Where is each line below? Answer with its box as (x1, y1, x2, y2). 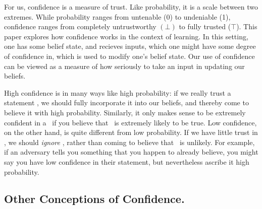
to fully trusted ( (179, 21, 231, 32)
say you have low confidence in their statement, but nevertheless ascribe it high (4, 156, 249, 167)
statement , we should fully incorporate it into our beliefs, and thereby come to (4, 97, 249, 108)
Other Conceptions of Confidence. (4, 191, 185, 206)
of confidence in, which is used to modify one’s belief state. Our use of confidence (4, 50, 255, 61)
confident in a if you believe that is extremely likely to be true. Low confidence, (4, 117, 257, 127)
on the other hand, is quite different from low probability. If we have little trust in (4, 127, 258, 137)
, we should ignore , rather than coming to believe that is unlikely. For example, (4, 136, 255, 147)
